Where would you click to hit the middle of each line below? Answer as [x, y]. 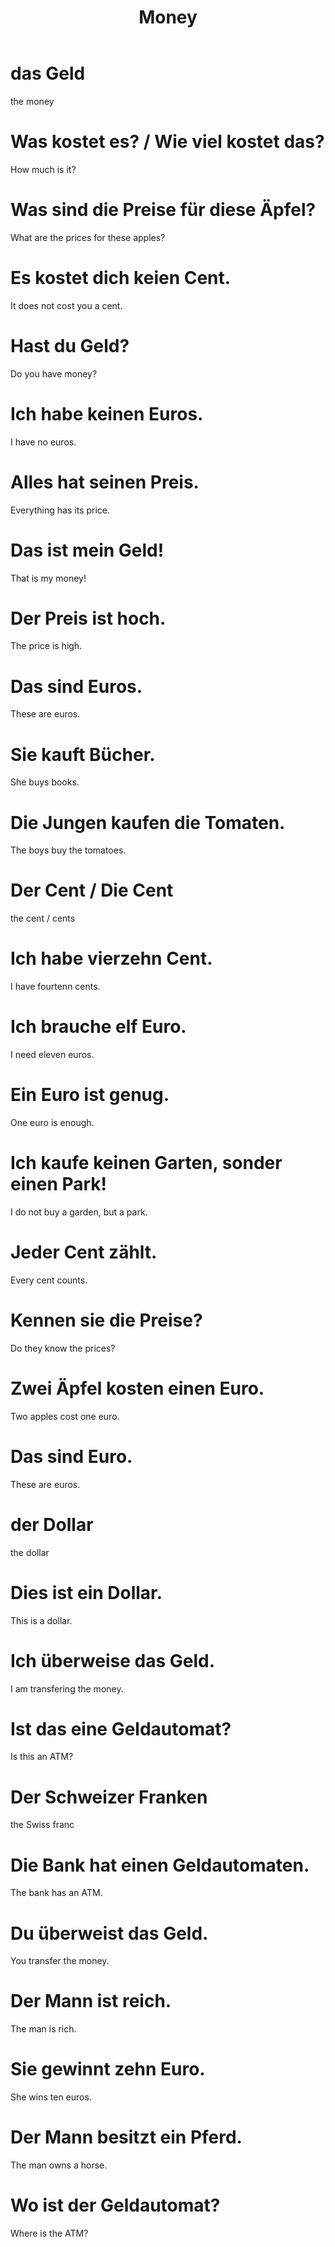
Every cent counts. [49, 1280]
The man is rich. [43, 2029]
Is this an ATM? [42, 1757]
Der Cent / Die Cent [92, 890]
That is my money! [48, 578]
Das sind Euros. [76, 686]
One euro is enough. [52, 1122]
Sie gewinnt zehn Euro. [108, 2069]
